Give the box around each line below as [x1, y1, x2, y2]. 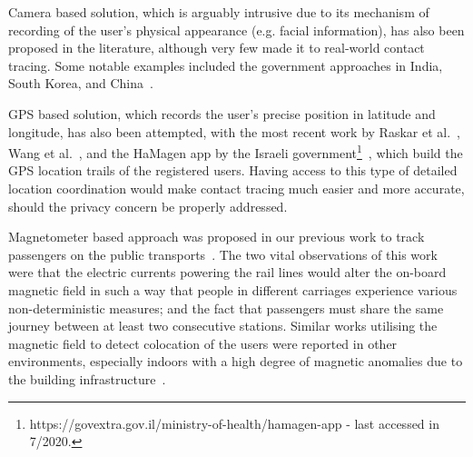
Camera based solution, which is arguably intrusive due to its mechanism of [8, 3, 429, 21]
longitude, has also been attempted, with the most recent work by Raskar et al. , [8, 122, 460, 141]
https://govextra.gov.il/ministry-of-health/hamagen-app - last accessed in [29, 413, 439, 432]
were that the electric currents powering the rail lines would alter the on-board [8, 263, 447, 282]
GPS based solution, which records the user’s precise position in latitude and [8, 104, 436, 123]
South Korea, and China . [8, 74, 153, 93]
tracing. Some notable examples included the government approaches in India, [8, 55, 443, 75]
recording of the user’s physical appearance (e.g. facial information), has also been [8, 20, 465, 39]
